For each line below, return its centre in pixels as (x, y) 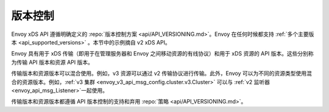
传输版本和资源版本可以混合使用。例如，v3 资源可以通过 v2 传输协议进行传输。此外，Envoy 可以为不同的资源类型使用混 (161, 74)
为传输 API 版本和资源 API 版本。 (52, 62)
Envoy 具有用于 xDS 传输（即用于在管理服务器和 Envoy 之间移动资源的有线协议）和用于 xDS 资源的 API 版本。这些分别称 (162, 54)
